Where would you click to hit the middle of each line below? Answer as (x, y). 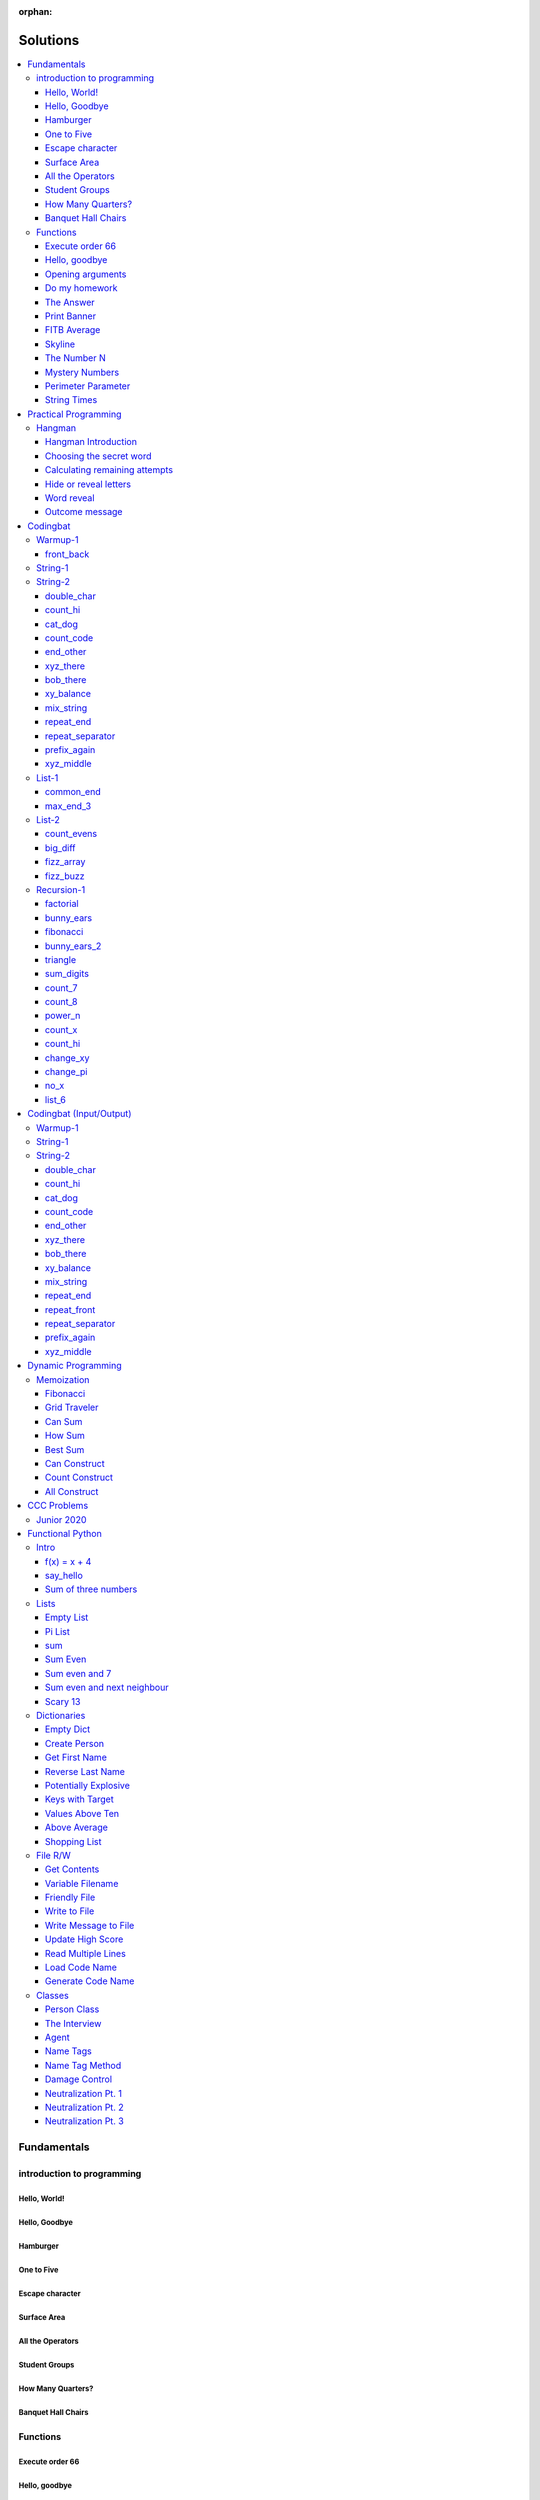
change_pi (66, 1072)
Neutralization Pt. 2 (84, 2107)
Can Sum (64, 1421)
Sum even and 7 (78, 1673)
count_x (61, 1029)
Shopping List (73, 1841)
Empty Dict (67, 1729)
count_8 (61, 1002)
